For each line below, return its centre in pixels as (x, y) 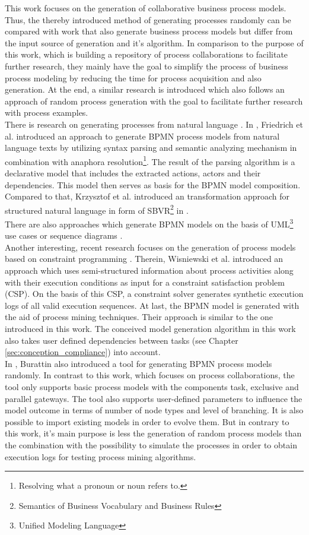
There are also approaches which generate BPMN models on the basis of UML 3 (149, 223)
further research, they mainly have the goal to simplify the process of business (146, 66)
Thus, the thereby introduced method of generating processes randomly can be (148, 19)
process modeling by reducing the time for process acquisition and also (133, 77)
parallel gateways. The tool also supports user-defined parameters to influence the (154, 398)
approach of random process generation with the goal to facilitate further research (154, 101)
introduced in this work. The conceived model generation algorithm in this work (150, 328)
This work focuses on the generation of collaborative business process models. (146, 8)
